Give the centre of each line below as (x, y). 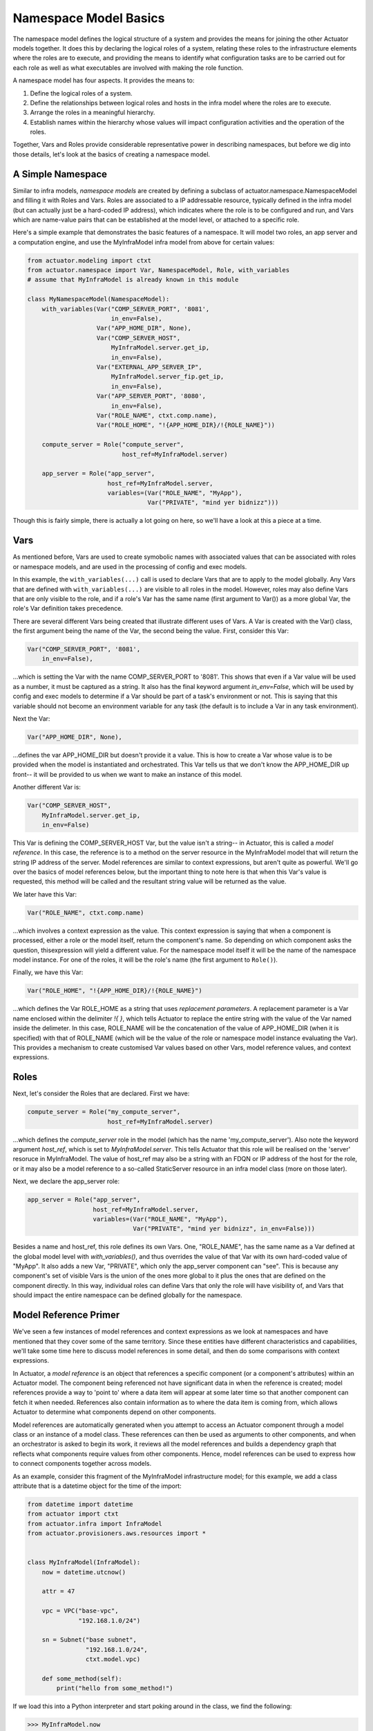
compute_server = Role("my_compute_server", (104, 1112)
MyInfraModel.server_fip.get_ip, (168, 377)
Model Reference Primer (66, 1315)
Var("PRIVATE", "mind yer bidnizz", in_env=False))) (224, 1229)
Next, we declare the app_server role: (66, 1181)
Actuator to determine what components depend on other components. (114, 1412)
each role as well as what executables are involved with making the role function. (128, 68)
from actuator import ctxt (73, 1514)
